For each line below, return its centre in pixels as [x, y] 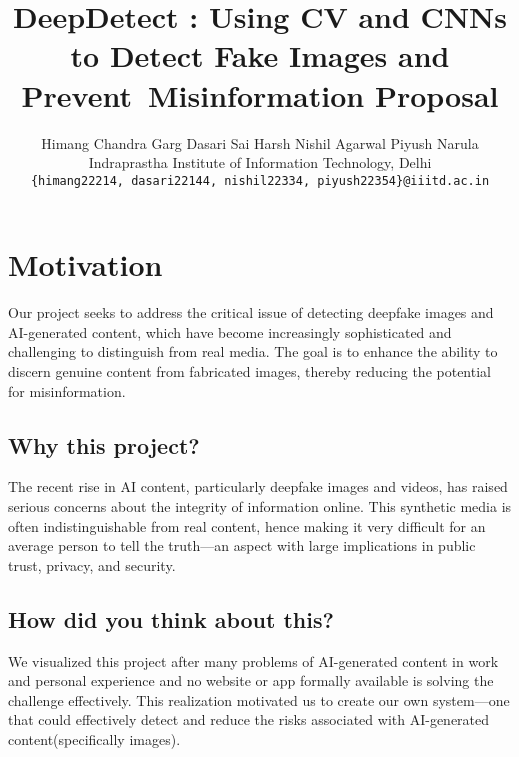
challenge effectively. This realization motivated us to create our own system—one [259, 699]
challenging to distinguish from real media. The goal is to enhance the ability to [253, 351]
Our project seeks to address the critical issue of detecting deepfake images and [251, 312]
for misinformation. [67, 390]
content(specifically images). [94, 739]
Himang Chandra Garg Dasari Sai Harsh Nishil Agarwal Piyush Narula [260, 142]
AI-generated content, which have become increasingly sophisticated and [230, 331]
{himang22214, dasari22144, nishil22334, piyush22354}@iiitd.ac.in [260, 180]
